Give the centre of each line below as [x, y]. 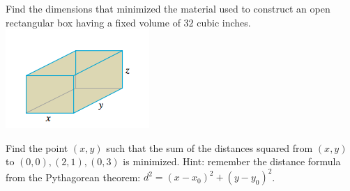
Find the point [37, 147]
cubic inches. [224, 22]
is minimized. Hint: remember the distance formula [232, 161]
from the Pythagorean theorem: [73, 177]
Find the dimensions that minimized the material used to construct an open [168, 8]
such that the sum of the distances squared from [210, 147]
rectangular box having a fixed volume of [93, 22]
